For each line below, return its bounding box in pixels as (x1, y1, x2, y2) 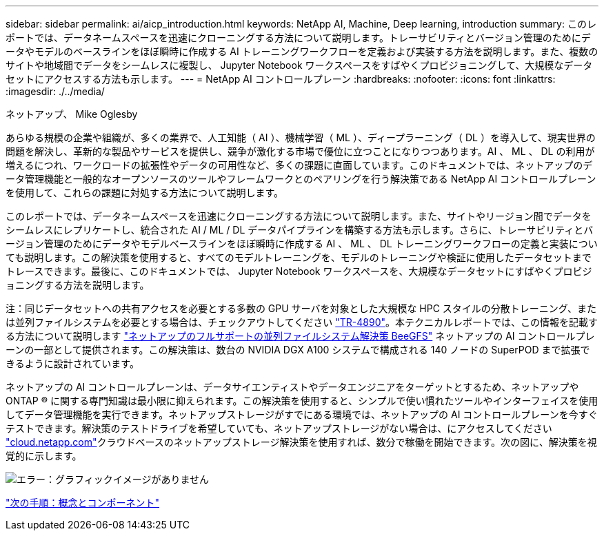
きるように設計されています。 (6, 358, 139, 369)
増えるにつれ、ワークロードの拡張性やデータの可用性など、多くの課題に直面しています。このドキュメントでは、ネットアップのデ (6, 159, 593, 171)
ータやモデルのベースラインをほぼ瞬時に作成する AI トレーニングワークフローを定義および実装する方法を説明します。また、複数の (6, 45, 598, 57)
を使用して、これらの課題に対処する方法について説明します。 (6, 187, 284, 198)
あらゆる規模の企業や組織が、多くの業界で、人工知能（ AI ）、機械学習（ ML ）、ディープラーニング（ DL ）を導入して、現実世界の (6, 132, 596, 143)
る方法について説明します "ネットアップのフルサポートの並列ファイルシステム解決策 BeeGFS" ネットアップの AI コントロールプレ (6, 330, 595, 342)
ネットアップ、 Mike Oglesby (6, 108, 138, 120)
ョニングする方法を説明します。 (6, 279, 150, 291)
